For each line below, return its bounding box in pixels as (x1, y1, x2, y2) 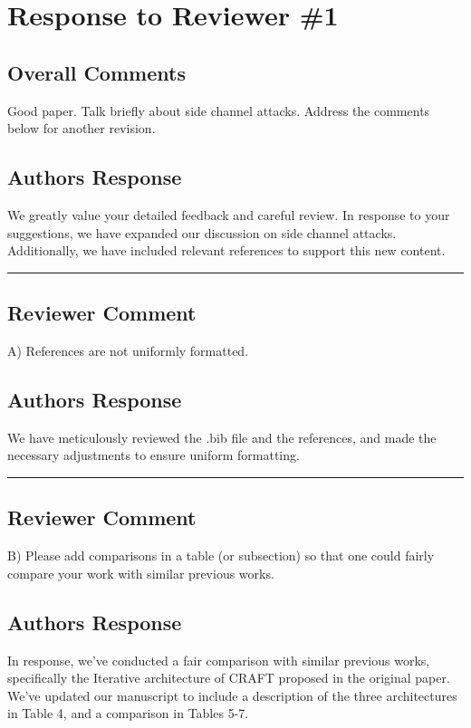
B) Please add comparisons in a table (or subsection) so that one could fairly (7, 546, 435, 565)
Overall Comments (7, 58, 186, 86)
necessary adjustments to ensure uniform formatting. (7, 445, 300, 465)
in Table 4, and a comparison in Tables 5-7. (7, 704, 249, 723)
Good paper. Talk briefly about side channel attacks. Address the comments (7, 101, 430, 120)
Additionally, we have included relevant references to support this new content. (7, 241, 446, 260)
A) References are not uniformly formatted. (7, 340, 249, 359)
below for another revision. (7, 119, 156, 138)
